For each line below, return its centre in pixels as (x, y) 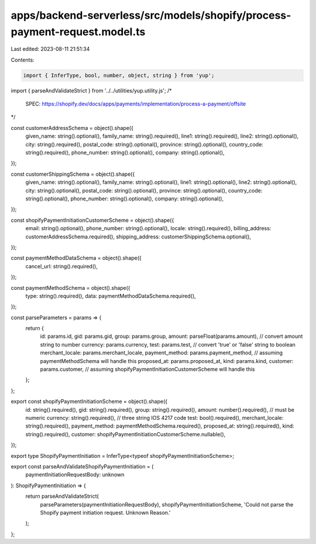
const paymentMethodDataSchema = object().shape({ (76, 258)
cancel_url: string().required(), (61, 266)
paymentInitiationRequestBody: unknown (75, 475)
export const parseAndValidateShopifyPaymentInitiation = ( (82, 466)
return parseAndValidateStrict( (62, 496)
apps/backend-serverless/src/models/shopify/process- (151, 15)
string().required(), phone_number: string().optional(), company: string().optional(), (125, 153)
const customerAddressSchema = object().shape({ (72, 128)
